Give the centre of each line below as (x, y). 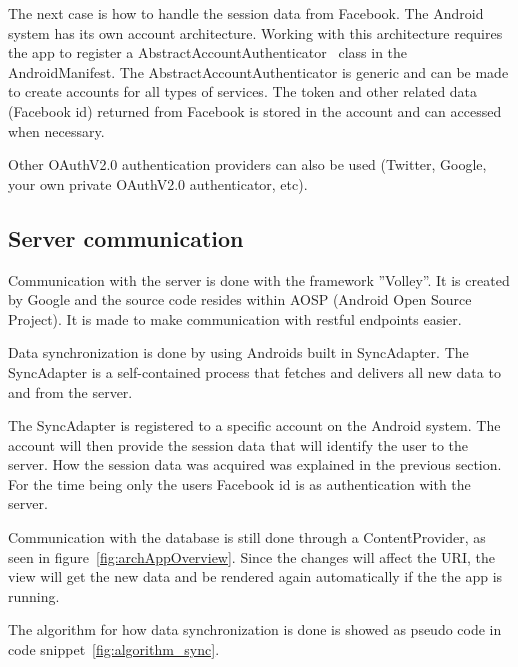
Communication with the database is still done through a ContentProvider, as (247, 537)
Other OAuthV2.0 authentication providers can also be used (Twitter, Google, (247, 164)
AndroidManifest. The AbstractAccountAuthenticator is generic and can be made (258, 71)
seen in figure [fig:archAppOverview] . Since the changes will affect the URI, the (251, 556)
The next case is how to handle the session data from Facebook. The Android (246, 13)
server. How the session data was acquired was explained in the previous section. (255, 464)
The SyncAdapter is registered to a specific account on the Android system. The (254, 425)
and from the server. (70, 391)
